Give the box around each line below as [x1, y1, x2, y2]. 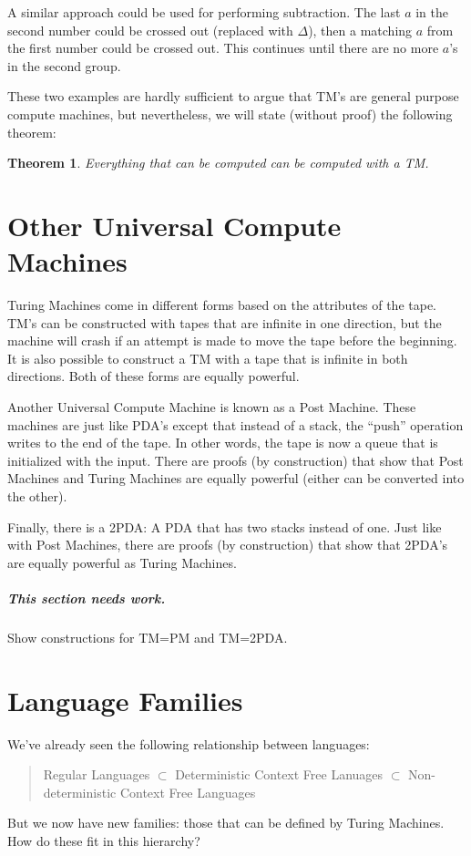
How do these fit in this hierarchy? [7, 831, 200, 851]
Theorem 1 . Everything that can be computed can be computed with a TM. [7, 153, 429, 172]
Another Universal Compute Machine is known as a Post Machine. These [7, 397, 416, 417]
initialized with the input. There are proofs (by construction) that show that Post [7, 450, 464, 469]
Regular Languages [43, 765, 150, 784]
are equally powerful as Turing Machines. [7, 552, 237, 572]
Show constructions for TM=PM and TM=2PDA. [7, 627, 288, 646]
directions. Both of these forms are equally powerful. [7, 366, 300, 386]
